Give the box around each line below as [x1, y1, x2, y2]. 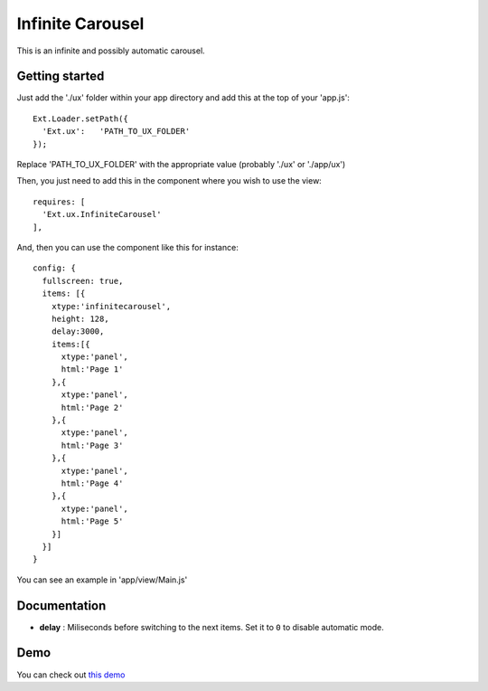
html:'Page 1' [61, 364, 124, 374]
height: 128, [51, 313, 109, 324]
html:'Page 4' [61, 478, 124, 488]
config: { [33, 263, 76, 273]
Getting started [16, 69, 105, 84]
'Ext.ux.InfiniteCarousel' [42, 209, 162, 220]
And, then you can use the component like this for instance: [16, 241, 239, 252]
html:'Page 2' [61, 402, 124, 412]
